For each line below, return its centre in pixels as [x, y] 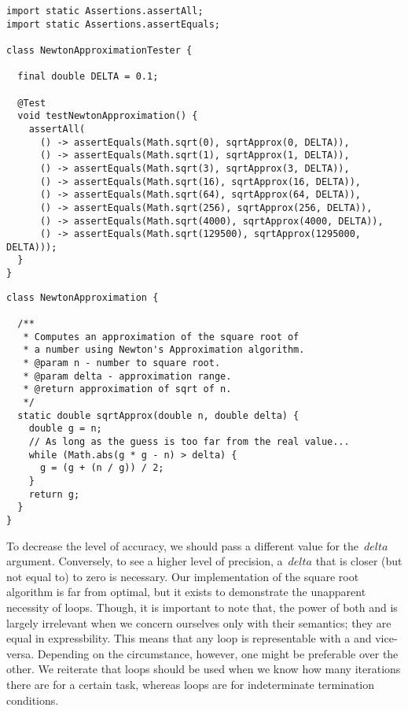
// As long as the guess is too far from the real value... [189, 442]
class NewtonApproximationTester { [99, 50]
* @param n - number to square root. [122, 363]
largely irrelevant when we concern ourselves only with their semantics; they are [199, 622]
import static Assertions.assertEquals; [114, 24]
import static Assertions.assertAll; [105, 11]
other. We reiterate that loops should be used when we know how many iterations [204, 669]
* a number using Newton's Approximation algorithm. [164, 350]
